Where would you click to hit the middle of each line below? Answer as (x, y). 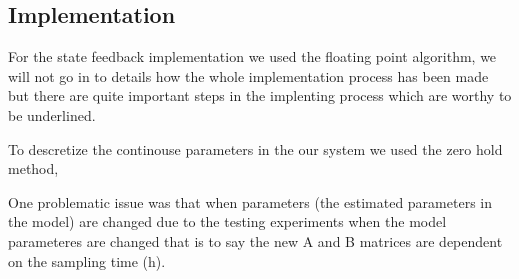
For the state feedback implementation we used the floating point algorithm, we (252, 56)
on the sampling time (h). (87, 260)
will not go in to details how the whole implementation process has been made (248, 75)
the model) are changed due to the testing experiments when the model (227, 221)
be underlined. (52, 114)
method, (33, 168)
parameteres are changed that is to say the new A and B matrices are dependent (255, 240)
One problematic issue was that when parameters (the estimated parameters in (250, 201)
